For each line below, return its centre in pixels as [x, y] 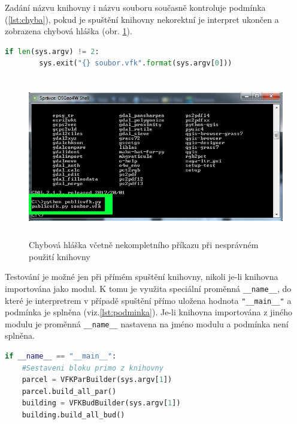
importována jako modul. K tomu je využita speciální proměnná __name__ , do [148, 288]
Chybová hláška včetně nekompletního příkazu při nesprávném [144, 245]
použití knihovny [60, 256]
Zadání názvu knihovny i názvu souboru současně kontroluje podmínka [135, 7]
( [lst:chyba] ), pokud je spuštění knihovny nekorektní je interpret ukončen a [142, 19]
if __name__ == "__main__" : [61, 356]
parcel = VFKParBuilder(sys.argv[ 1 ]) [97, 380]
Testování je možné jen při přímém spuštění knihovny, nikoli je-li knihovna [142, 277]
